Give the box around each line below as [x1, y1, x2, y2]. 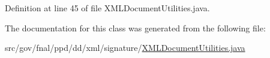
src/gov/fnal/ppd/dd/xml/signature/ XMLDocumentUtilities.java [5, 41, 245, 54]
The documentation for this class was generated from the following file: [5, 21, 266, 34]
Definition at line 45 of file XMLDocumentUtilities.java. [5, 2, 210, 14]
